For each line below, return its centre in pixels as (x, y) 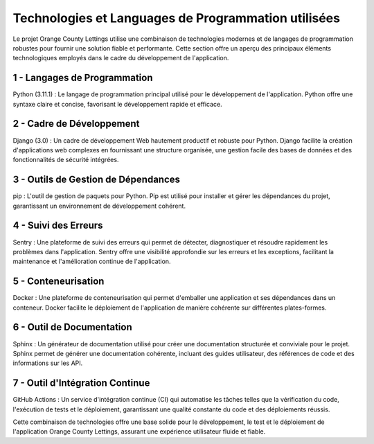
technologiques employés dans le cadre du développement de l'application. (121, 58)
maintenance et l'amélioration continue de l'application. (92, 261)
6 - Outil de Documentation (72, 327)
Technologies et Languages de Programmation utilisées (177, 18)
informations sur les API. (48, 363)
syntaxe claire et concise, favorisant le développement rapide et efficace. (117, 104)
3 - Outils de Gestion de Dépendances (96, 180)
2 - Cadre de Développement (76, 124)
